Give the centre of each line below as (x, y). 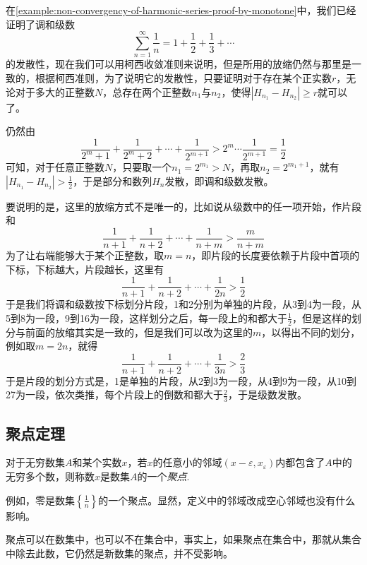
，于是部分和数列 (113, 180)
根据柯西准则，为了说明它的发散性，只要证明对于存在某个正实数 (183, 77)
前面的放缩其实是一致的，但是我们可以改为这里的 (139, 332)
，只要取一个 (142, 167)
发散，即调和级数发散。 (219, 180)
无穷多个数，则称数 (50, 476)
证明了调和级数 (40, 24)
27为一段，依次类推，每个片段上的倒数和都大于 (114, 394)
